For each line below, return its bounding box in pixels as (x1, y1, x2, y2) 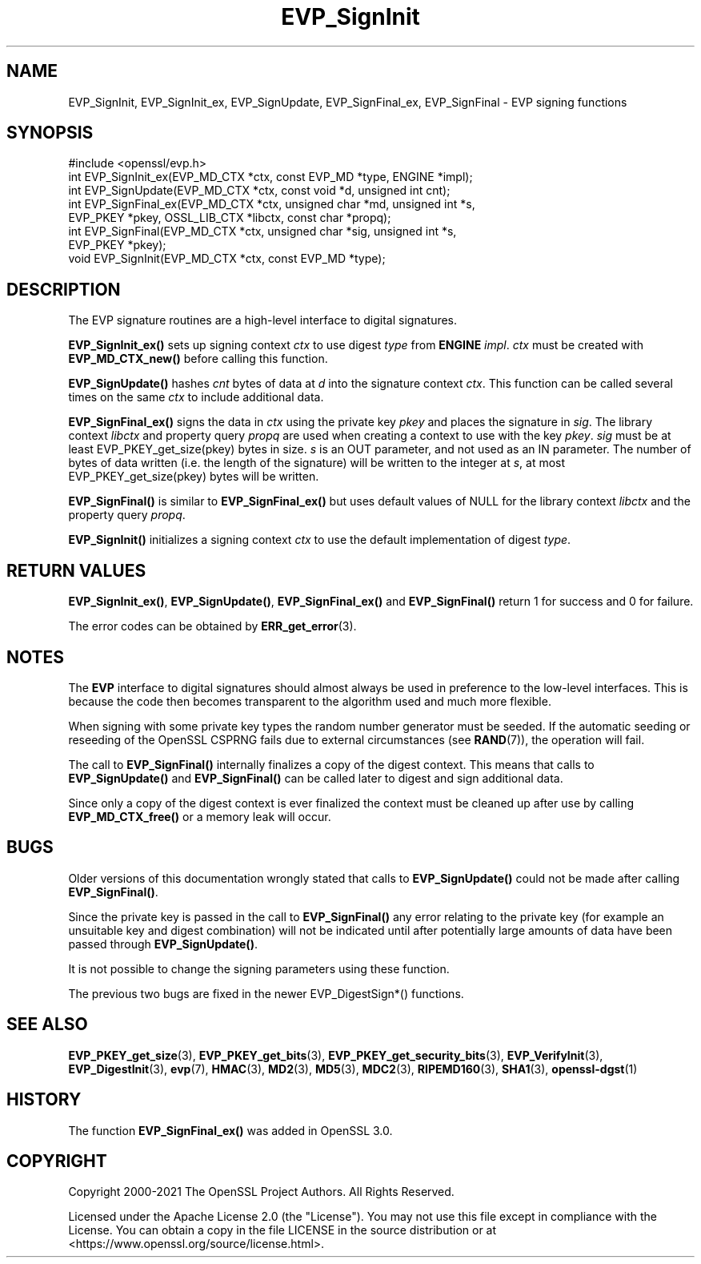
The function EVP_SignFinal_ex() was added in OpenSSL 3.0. (68, 1123, 393, 1137)
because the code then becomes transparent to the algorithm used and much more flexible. (68, 694, 551, 708)
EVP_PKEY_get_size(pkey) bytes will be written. (68, 469, 319, 484)
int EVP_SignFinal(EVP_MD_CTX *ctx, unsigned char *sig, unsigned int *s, (68, 224, 457, 239)
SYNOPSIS (6, 123, 94, 143)
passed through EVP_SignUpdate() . (68, 936, 258, 951)
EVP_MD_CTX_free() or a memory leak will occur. (68, 809, 331, 823)
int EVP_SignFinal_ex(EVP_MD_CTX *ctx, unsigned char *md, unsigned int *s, (68, 197, 475, 211)
